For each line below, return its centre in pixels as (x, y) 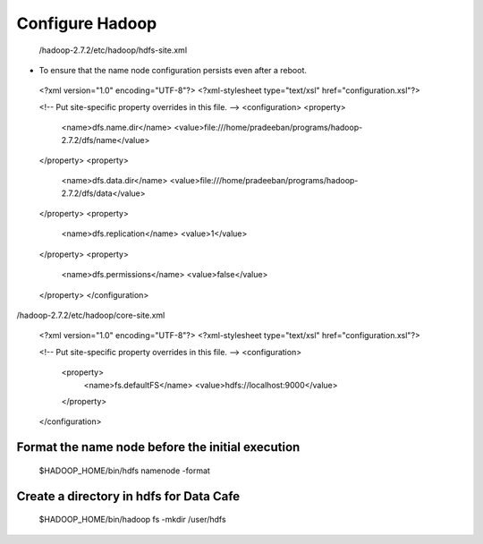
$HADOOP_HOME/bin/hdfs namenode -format (124, 471)
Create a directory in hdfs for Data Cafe (128, 496)
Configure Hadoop (87, 23)
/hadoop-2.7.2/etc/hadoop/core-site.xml (91, 315)
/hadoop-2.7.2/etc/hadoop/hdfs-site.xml (113, 50)
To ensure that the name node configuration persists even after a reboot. (173, 70)
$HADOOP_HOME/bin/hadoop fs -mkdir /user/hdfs (133, 520)
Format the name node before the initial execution (158, 447)
